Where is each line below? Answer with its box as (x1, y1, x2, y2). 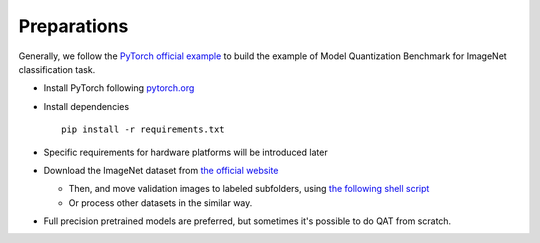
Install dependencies (43, 100, 130, 112)
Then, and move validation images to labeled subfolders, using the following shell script (68, 183, 430, 195)
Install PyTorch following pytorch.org (43, 82, 195, 94)
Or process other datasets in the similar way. (68, 196, 253, 209)
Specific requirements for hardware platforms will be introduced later (43, 146, 329, 158)
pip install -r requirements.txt (61, 124, 225, 135)
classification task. (18, 63, 96, 75)
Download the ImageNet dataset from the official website (43, 164, 279, 176)
